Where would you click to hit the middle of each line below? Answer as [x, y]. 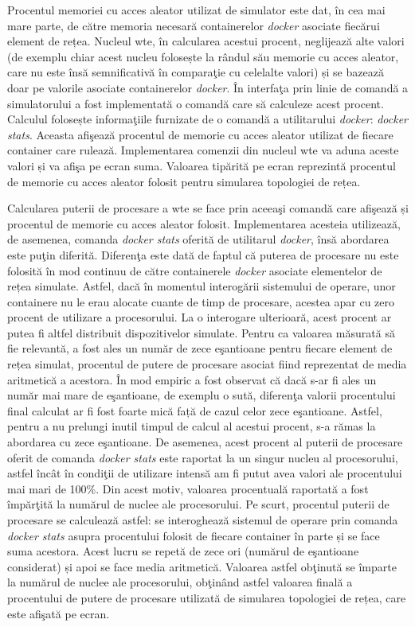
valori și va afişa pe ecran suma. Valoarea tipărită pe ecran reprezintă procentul [202, 165]
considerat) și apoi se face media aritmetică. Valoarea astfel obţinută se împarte [202, 566]
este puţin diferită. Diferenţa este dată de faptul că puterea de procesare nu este [203, 254]
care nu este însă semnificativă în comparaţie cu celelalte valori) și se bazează [196, 72]
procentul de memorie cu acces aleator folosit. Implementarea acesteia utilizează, [204, 223]
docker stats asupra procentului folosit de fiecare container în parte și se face [194, 535]
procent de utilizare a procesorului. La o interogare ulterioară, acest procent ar [200, 317]
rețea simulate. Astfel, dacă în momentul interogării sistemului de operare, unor [202, 286]
